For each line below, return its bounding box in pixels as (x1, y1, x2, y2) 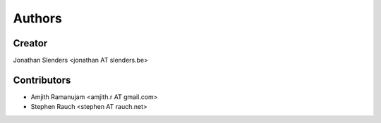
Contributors (13, 74, 71, 86)
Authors (13, 11, 63, 26)
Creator (13, 37, 48, 49)
